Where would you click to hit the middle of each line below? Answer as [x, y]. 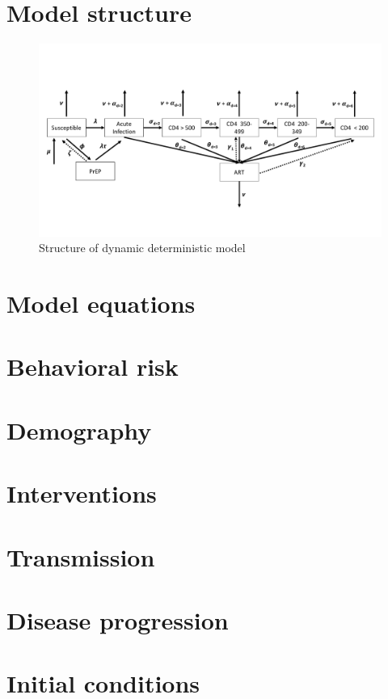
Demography [79, 430]
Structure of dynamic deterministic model [142, 248]
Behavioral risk [93, 366]
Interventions [82, 493]
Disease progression [118, 619]
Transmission [81, 556]
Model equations [101, 303]
